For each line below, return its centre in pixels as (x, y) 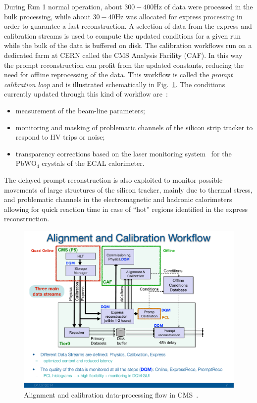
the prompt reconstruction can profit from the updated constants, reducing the (124, 65)
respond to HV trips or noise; (60, 137)
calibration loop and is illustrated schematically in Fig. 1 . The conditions (115, 84)
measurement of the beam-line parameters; (80, 110)
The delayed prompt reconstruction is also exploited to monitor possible (113, 179)
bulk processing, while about (47, 16)
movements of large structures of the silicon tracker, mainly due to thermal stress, (128, 189)
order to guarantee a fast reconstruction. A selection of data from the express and (128, 26)
